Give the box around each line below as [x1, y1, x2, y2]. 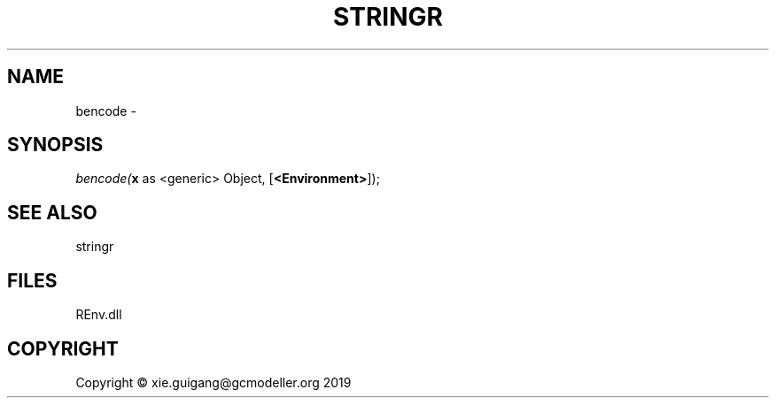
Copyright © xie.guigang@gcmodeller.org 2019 [75, 374, 352, 390]
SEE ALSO [7, 201, 97, 224]
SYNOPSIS [7, 134, 104, 157]
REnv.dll [75, 307, 122, 323]
